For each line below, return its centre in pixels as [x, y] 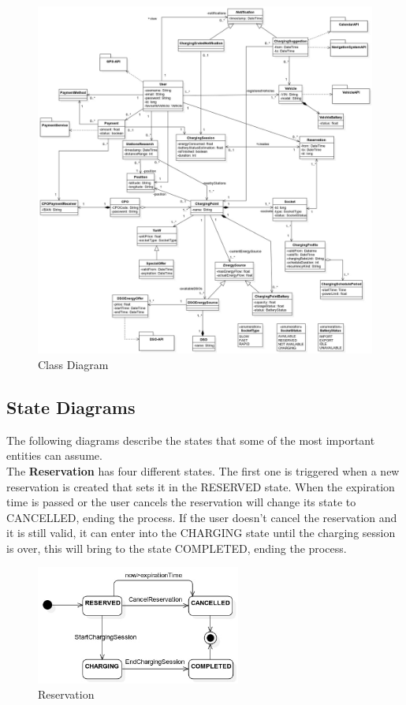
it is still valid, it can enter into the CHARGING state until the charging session [201, 533]
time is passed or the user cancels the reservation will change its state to [181, 502]
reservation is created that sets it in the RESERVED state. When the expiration [201, 486]
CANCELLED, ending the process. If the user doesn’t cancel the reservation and [202, 517]
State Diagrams [71, 407]
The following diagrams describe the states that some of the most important [191, 440]
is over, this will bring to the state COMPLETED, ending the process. [177, 548]
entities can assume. [54, 455]
